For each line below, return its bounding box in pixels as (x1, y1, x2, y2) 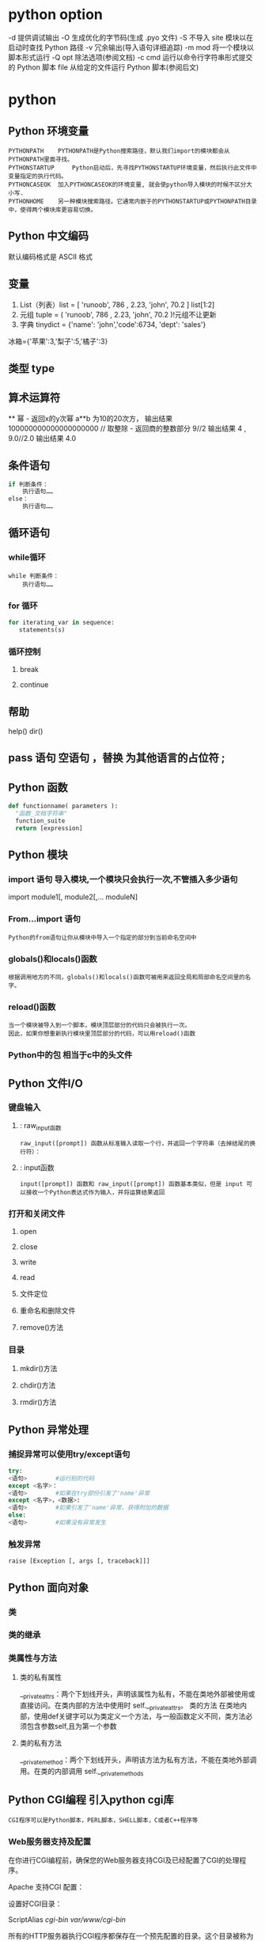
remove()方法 (19, 1322, 64, 1331)
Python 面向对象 (8, 1581, 89, 1594)
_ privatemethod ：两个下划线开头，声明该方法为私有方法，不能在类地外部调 (19, 1755, 257, 1767)
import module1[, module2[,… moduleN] (8, 892, 138, 902)
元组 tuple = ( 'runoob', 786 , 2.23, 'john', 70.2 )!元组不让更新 (19, 310, 217, 319)
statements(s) (18, 625, 66, 634)
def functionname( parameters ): (8, 802, 119, 811)
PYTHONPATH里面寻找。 (8, 155, 74, 163)
